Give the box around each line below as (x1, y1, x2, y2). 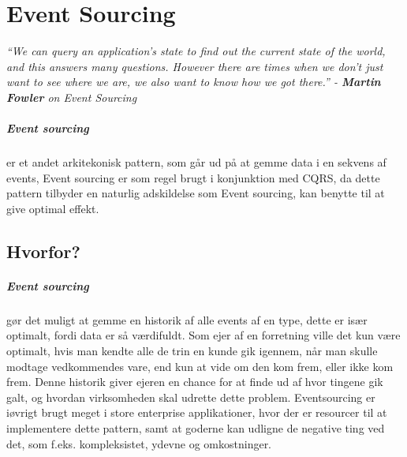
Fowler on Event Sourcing (6, 88, 137, 105)
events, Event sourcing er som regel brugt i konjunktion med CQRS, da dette (6, 169, 380, 185)
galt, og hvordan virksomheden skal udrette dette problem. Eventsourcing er (6, 388, 375, 405)
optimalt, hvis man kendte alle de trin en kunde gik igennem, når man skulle (6, 342, 378, 358)
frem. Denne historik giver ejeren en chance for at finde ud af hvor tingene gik (6, 373, 383, 390)
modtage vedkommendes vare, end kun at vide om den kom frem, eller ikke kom (6, 358, 394, 374)
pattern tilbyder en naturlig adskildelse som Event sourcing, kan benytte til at (6, 185, 385, 201)
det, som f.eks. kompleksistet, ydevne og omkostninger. (6, 435, 272, 451)
